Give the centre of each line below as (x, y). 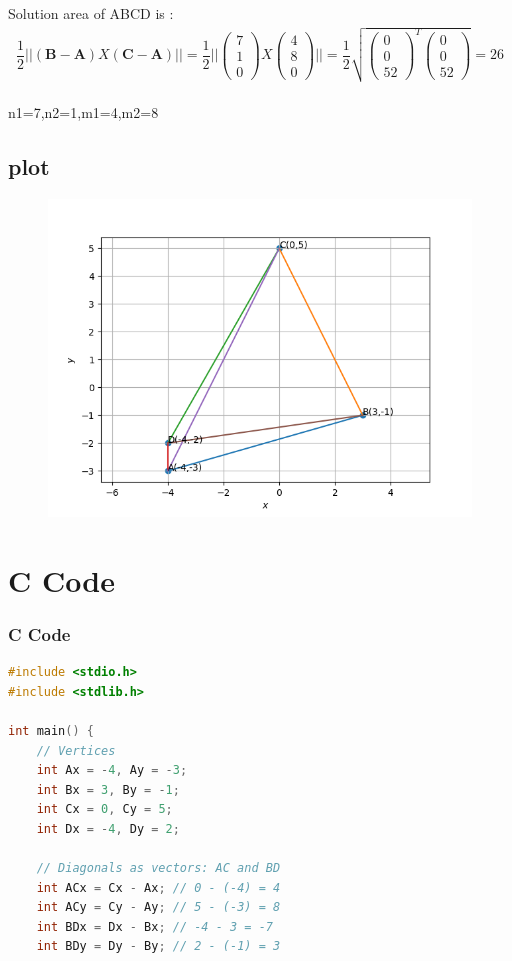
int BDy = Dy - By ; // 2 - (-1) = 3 (158, 946)
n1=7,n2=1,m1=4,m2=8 (83, 112)
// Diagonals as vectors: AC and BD (158, 868)
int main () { (51, 730)
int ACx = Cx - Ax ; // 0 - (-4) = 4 (158, 887)
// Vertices (76, 750)
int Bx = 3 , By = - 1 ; (108, 789)
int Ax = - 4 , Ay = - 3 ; (112, 770)
